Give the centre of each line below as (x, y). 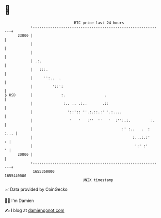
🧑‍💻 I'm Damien (19, 201)
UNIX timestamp (98, 180)
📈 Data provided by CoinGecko (36, 189)
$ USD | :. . (56, 95)
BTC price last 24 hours (99, 23)
